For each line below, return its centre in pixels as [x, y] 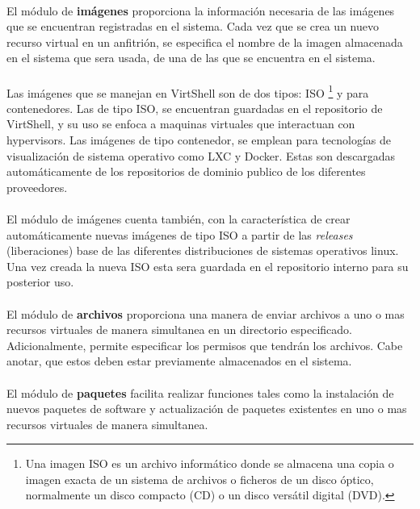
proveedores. [37, 187]
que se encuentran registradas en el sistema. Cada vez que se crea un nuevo [193, 26]
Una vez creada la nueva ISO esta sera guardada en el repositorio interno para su [208, 266]
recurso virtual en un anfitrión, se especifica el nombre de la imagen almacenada [205, 42]
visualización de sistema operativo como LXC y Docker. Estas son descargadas [201, 155]
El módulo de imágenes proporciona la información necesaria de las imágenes [201, 10]
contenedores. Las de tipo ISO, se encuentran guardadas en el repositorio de [195, 108]
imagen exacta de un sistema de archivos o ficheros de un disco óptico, [199, 479]
